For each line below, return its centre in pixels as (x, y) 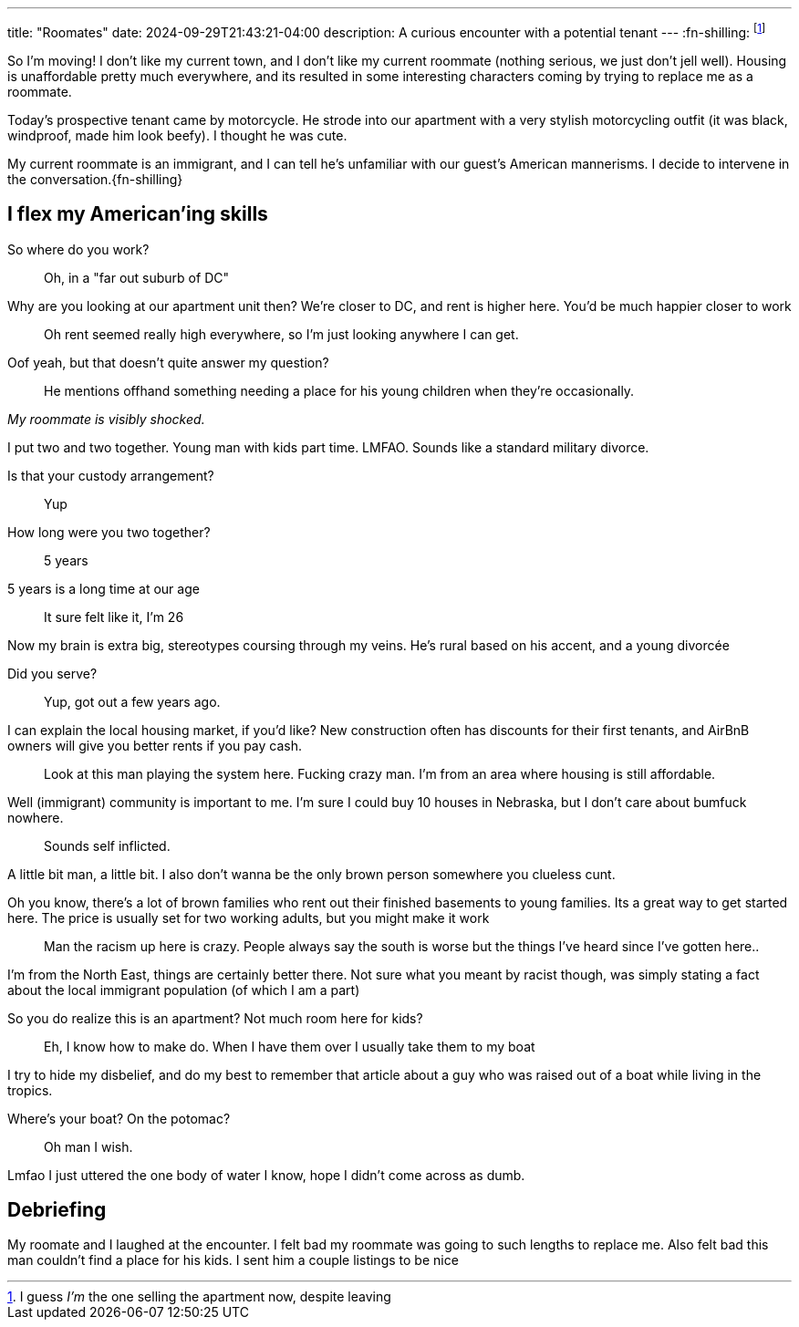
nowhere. (36, 817)
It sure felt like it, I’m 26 (114, 617)
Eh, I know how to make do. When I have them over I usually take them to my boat (290, 1046)
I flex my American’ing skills (138, 214)
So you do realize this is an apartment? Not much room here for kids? (215, 1018)
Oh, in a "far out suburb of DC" (136, 277)
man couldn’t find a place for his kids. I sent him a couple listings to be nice (233, 1260)
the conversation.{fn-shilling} (95, 179)
